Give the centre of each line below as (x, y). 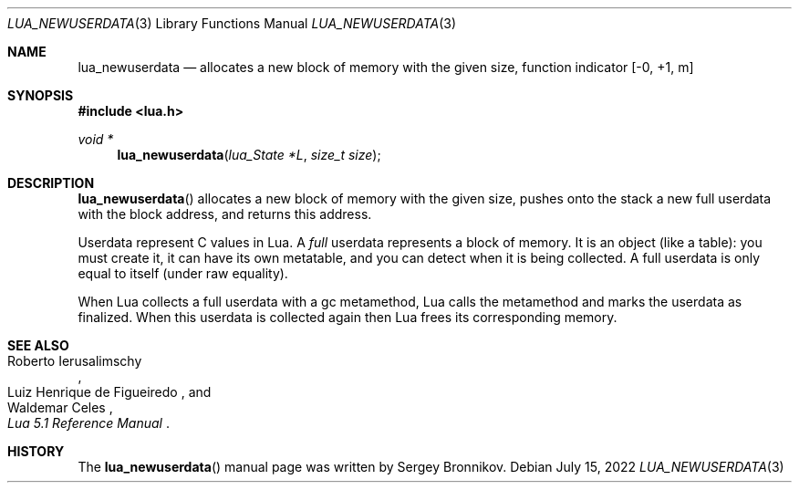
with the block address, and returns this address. (225, 214)
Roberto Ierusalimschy (75, 361)
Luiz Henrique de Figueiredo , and (109, 392)
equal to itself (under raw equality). (183, 273)
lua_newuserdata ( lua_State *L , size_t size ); (249, 155)
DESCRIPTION (51, 183)
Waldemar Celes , (60, 407)
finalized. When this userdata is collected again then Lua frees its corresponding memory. (348, 317)
